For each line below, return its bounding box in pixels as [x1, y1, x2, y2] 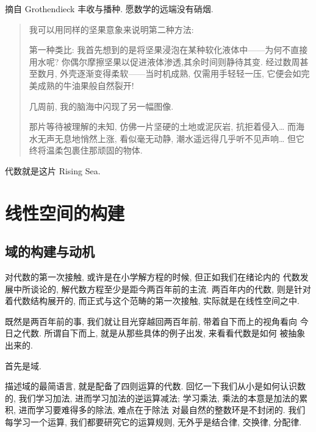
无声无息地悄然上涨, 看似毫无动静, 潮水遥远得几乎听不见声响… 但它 [37, 132, 304, 144]
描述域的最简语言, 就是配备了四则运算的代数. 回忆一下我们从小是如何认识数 [5, 380, 306, 392]
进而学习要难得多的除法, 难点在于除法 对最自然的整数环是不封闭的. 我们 [18, 403, 306, 416]
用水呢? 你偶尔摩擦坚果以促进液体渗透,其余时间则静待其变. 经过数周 [29, 55, 300, 68]
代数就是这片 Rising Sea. [5, 164, 101, 177]
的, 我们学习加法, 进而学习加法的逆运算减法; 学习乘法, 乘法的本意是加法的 [5, 391, 300, 404]
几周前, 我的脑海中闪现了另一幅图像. [29, 99, 174, 112]
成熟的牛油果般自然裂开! [37, 79, 134, 91]
